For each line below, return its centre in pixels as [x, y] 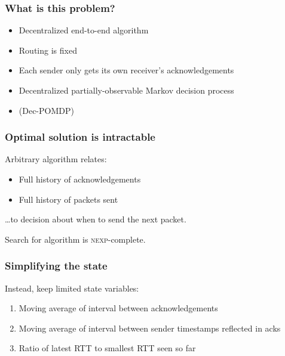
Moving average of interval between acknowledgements [118, 308]
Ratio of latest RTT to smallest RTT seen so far [107, 348]
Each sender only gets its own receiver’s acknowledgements [126, 70]
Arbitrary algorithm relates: [56, 159]
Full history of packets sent [68, 199]
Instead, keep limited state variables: [72, 288]
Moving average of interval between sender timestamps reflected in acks [150, 328]
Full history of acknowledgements [80, 179]
